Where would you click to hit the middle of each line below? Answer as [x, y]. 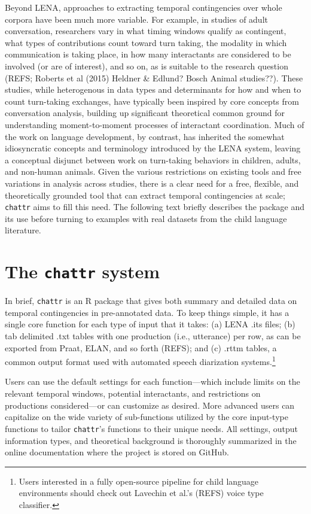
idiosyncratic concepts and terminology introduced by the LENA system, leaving [153, 148]
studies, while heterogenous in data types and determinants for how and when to [153, 89]
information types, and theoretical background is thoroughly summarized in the [151, 440]
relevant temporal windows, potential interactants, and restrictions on [133, 393]
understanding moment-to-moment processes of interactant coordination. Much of [155, 124]
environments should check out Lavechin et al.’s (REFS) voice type [141, 493]
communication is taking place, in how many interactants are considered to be [148, 54]
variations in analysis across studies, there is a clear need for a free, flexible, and [152, 183]
